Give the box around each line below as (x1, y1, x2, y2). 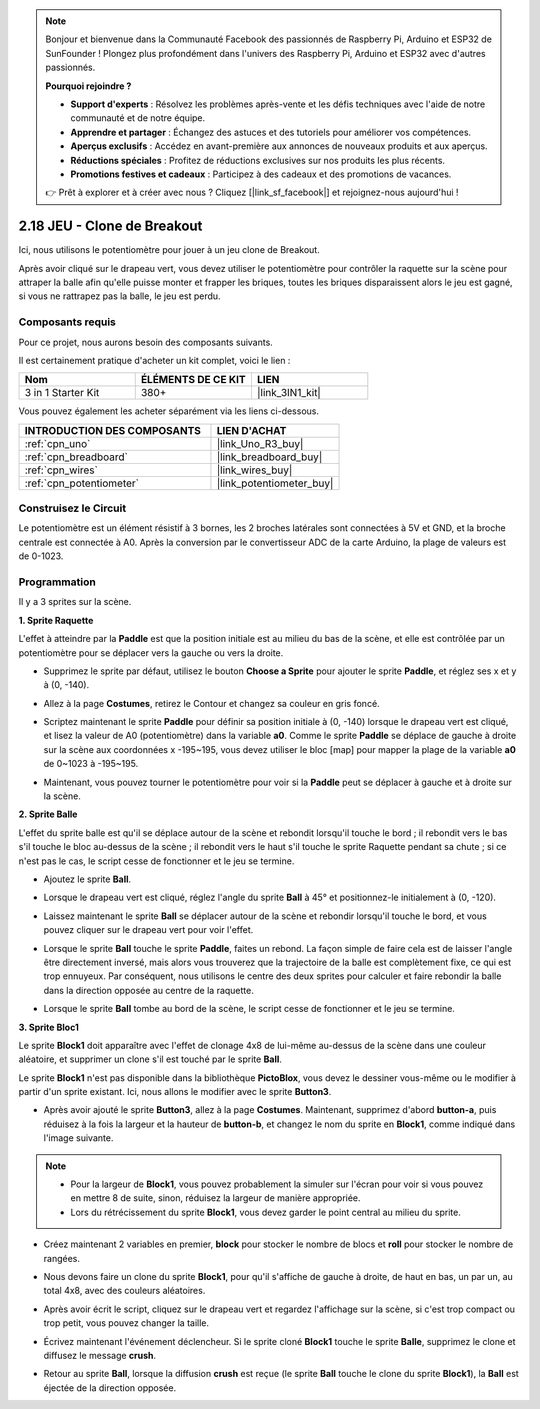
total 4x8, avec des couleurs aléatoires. (43, 1285, 206, 1297)
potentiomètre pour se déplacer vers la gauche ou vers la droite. (18, 646, 284, 659)
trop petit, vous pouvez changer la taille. (43, 1317, 210, 1329)
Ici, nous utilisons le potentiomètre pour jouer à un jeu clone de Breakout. (18, 244, 320, 256)
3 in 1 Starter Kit (24, 386, 100, 400)
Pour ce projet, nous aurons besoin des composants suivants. (18, 336, 274, 348)
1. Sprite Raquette (18, 614, 94, 626)
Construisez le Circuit (18, 501, 127, 515)
